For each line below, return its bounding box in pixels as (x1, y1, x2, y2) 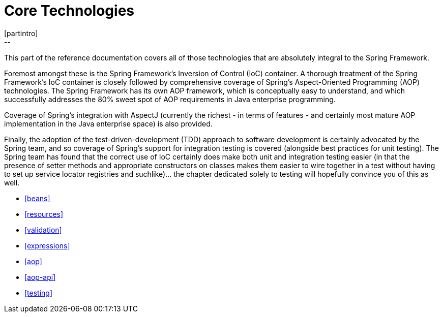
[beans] (24, 194, 50, 203)
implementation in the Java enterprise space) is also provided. (4, 119, 213, 128)
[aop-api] (24, 272, 56, 281)
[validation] (24, 225, 62, 234)
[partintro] (4, 28, 38, 38)
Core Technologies (4, 2, 135, 19)
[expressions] (24, 241, 70, 250)
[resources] (24, 209, 64, 218)
